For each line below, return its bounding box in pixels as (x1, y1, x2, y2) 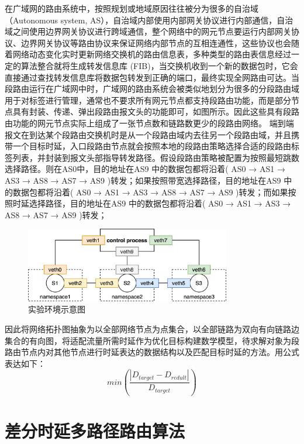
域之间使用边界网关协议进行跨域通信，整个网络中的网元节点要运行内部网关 (5, 25, 291, 37)
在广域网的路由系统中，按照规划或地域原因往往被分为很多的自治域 (5, 2, 258, 14)
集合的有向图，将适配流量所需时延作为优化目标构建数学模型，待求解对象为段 (5, 334, 299, 346)
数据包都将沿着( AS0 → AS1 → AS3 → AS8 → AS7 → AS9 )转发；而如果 (12, 185, 288, 198)
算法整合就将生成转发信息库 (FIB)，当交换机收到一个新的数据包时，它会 (20, 59, 298, 71)
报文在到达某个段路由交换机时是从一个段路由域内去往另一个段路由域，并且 (5, 128, 291, 140)
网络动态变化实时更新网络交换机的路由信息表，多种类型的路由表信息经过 (12, 48, 291, 60)
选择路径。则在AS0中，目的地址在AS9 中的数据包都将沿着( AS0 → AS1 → (5, 163, 285, 175)
